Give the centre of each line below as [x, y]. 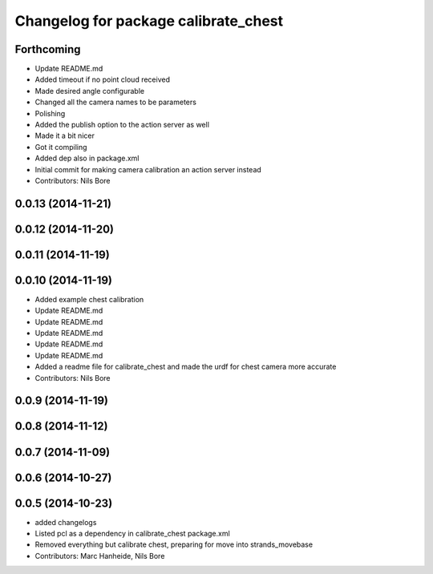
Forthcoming [48, 49]
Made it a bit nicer [65, 135]
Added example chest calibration [89, 299]
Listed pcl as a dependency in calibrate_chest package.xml [132, 534]
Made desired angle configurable [89, 91]
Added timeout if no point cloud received [102, 79]
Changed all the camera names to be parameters [115, 102]
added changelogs [66, 522]
